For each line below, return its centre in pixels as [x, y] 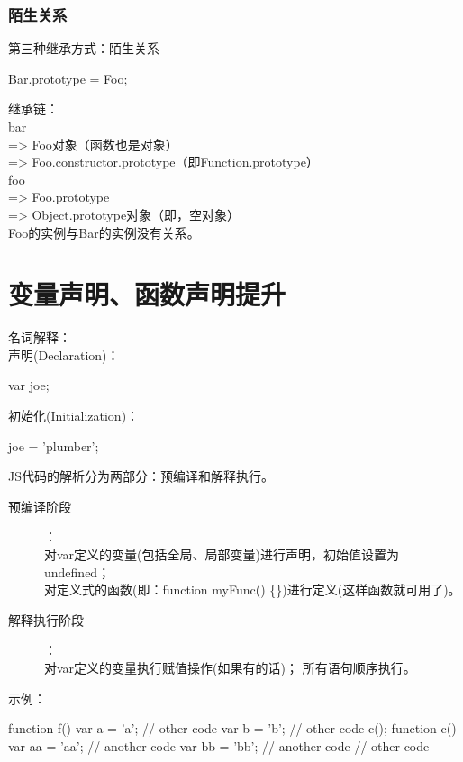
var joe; [29, 385]
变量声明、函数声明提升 [147, 294]
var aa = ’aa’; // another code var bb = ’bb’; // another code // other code [219, 745]
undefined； [77, 571]
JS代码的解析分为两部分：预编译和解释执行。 [141, 476]
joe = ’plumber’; [54, 445]
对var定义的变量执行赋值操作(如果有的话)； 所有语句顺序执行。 [230, 667]
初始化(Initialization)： [74, 416]
